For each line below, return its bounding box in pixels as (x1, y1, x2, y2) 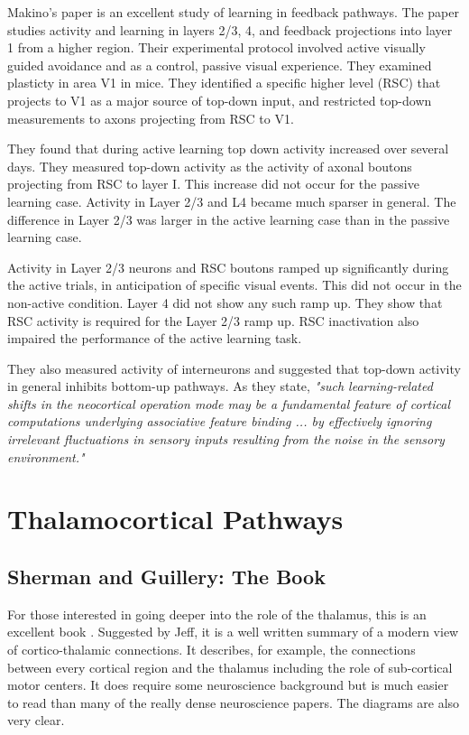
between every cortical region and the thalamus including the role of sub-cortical (7, 657, 453, 676)
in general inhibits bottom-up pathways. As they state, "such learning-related (7, 377, 433, 395)
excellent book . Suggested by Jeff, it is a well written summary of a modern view (7, 622, 459, 641)
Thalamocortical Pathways (7, 500, 344, 537)
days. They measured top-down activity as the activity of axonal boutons (7, 156, 412, 175)
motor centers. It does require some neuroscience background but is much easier (7, 675, 449, 694)
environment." (7, 447, 85, 466)
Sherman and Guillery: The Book (7, 563, 326, 591)
